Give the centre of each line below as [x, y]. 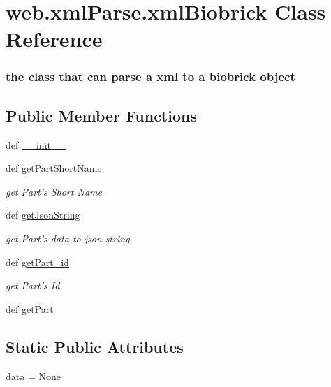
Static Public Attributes [95, 346]
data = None [33, 375]
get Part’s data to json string [68, 238]
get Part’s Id [33, 285]
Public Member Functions [101, 115]
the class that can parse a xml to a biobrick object [150, 76]
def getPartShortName [54, 168]
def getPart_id [37, 262]
